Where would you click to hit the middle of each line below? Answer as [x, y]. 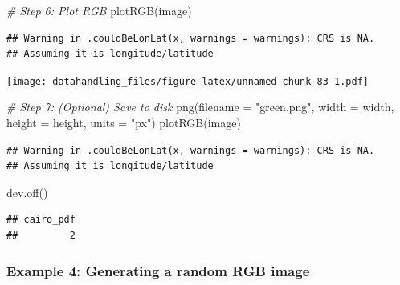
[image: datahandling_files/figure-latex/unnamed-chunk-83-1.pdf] [188, 81]
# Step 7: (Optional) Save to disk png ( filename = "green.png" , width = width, [200, 107]
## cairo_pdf [41, 220]
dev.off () [27, 192]
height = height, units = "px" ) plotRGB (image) [124, 123]
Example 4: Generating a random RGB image [158, 270]
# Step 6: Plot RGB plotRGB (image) [99, 10]
